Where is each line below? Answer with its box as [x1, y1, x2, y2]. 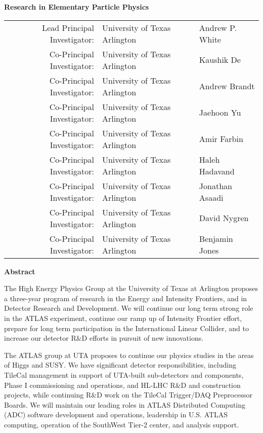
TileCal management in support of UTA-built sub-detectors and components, [4, 369, 244, 380]
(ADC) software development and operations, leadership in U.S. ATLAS [4, 409, 228, 420]
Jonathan [199, 179, 232, 192]
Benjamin [199, 232, 233, 244]
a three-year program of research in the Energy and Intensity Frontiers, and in [4, 293, 247, 303]
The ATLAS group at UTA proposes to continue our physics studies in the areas [4, 349, 254, 360]
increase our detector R [4, 333, 76, 343]
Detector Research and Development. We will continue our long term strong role [4, 303, 253, 313]
